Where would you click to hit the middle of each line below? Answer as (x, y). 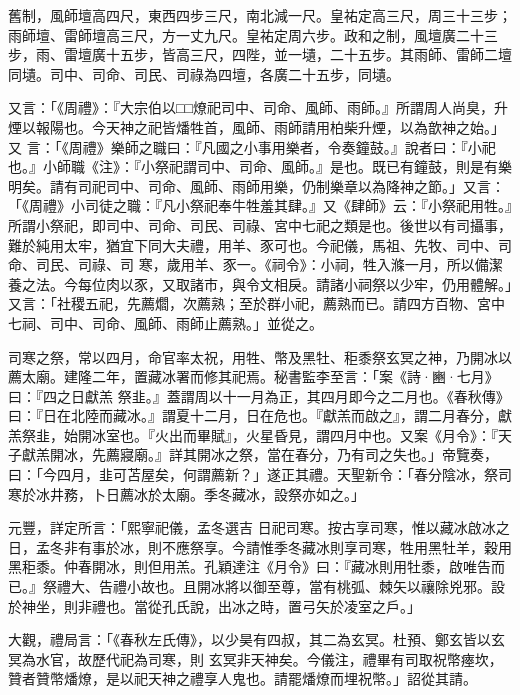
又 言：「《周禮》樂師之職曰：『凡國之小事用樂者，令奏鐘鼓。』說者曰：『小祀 (252, 146)
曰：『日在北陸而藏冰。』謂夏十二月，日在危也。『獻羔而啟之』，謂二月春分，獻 (260, 415)
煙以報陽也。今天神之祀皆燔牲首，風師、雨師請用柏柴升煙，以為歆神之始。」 (256, 126)
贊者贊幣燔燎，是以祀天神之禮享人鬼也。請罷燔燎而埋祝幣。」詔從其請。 (242, 678)
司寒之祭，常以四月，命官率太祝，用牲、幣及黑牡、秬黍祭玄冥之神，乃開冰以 (260, 356)
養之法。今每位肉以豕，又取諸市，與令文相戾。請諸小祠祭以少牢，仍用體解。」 (260, 283)
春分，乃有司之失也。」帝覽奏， (396, 454)
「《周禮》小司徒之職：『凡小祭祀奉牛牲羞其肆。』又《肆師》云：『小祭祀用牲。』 (260, 205)
